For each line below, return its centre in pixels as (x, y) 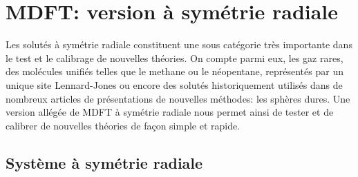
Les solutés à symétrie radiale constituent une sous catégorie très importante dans (179, 44)
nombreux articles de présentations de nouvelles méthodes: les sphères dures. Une (178, 98)
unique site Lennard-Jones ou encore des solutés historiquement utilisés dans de (174, 84)
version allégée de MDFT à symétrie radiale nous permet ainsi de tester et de (170, 112)
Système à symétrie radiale (104, 162)
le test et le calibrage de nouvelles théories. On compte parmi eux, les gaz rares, (175, 58)
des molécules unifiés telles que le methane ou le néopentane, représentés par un (175, 71)
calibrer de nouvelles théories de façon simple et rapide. (123, 125)
